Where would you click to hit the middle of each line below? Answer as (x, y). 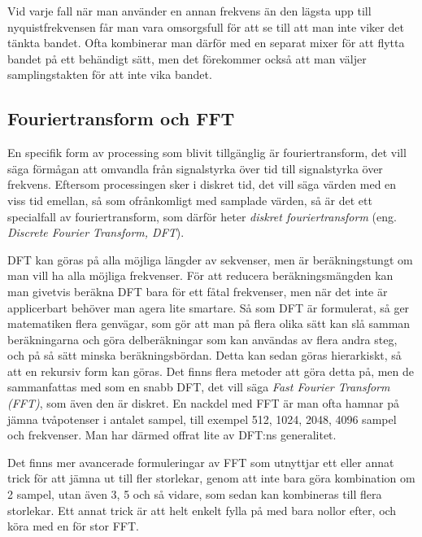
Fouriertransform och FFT (121, 118)
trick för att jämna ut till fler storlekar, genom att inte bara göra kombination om (211, 478)
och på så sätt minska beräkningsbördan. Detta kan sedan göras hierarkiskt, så (204, 355)
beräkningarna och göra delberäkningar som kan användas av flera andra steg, (202, 339)
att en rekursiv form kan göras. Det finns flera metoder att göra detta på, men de (211, 371)
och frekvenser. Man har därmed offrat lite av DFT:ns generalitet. (172, 435)
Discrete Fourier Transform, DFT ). (96, 232)
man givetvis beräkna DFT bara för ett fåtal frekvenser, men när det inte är (198, 291)
